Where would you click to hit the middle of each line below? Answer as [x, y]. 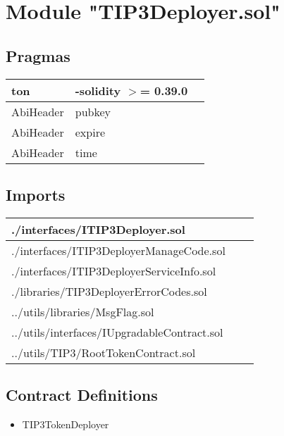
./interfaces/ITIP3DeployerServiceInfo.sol [114, 270]
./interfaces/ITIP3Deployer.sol [98, 229]
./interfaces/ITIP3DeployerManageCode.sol [118, 250]
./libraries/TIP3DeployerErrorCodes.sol [109, 291]
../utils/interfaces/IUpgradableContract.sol [117, 332]
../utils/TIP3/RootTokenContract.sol [104, 352]
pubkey [93, 111]
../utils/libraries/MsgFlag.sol [83, 311]
